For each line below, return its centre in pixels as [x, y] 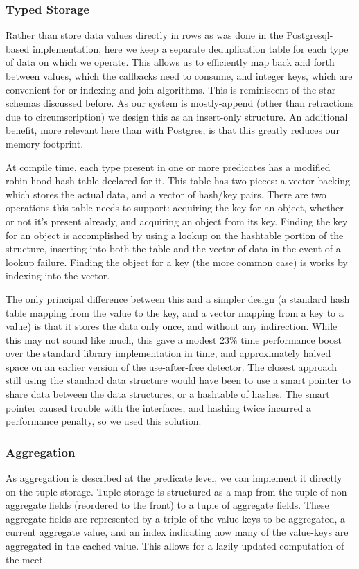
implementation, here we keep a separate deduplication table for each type [190, 48]
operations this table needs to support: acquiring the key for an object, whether [175, 208]
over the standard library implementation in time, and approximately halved [168, 353]
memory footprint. [45, 143]
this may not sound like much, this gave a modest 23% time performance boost [174, 339]
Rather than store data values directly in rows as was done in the [145, 35]
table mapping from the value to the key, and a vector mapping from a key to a [175, 312]
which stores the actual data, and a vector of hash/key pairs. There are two [166, 194]
